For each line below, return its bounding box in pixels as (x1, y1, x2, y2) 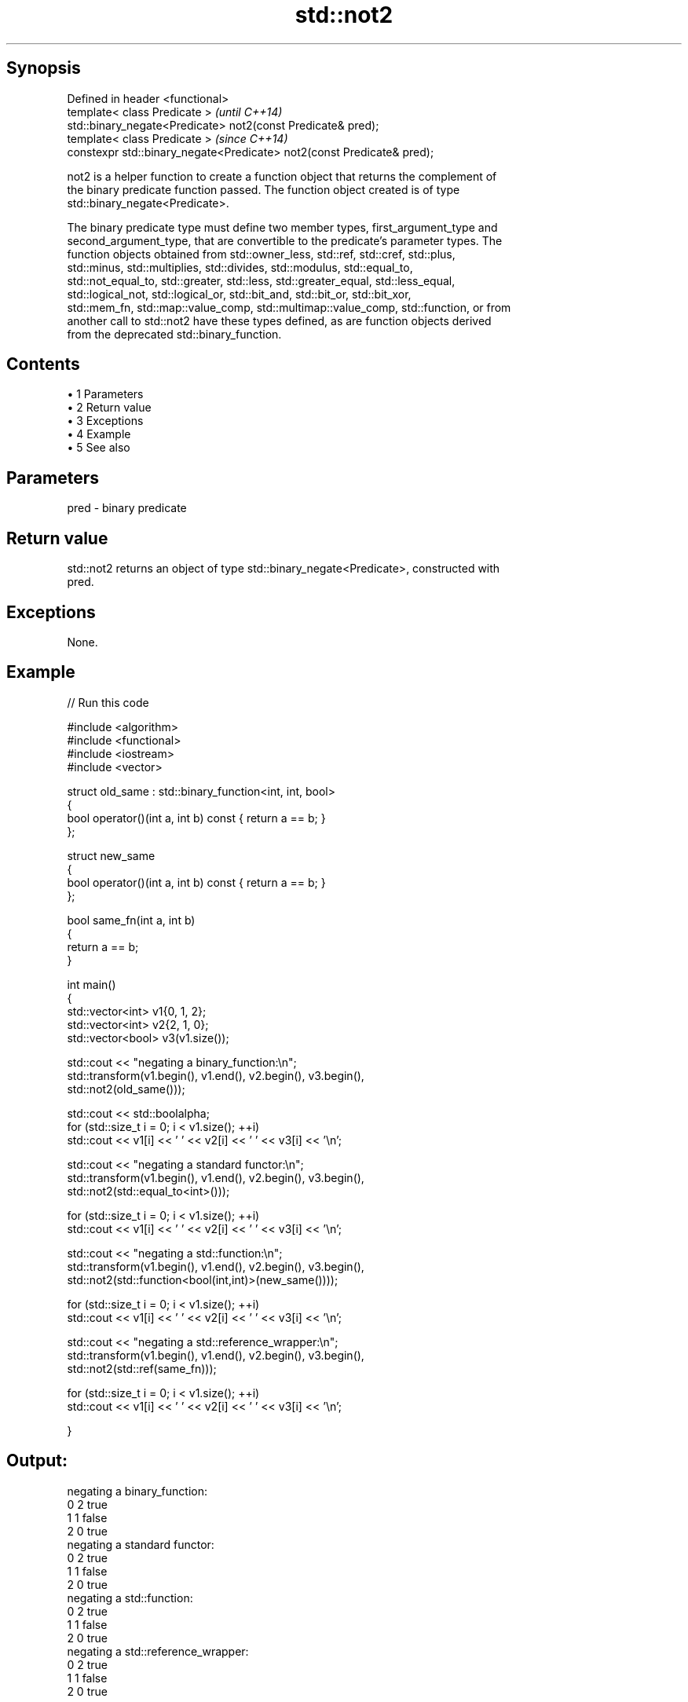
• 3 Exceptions (67, 414, 144, 428)
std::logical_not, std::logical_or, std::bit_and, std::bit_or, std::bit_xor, (67, 287, 412, 301)
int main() (67, 977, 116, 991)
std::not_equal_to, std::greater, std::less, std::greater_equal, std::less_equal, (67, 273, 456, 287)
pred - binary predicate (67, 501, 187, 515)
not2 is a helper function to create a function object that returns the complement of (67, 169, 497, 183)
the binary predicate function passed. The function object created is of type (67, 182, 460, 196)
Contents (6, 354, 80, 375)
